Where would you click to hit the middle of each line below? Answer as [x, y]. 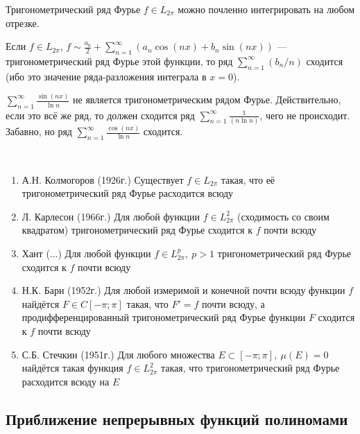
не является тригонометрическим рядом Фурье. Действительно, [207, 99]
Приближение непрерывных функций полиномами [177, 418]
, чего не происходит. [305, 115]
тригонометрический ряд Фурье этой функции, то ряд [119, 61]
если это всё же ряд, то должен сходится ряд [100, 115]
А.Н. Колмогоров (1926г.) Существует [103, 179]
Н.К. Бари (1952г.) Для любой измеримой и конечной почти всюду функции [183, 290]
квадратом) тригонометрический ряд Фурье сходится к [137, 230]
